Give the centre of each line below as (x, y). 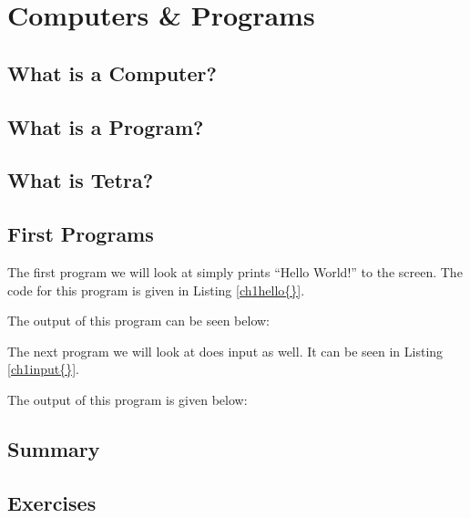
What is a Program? (106, 126)
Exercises (52, 502)
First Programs (81, 234)
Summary (54, 448)
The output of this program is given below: (128, 399)
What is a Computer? (112, 73)
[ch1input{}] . (43, 369)
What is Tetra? (81, 180)
